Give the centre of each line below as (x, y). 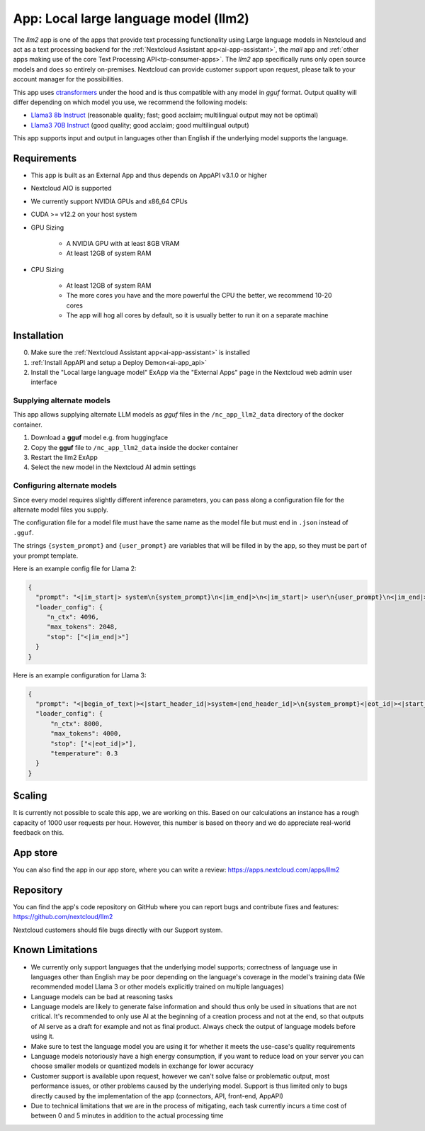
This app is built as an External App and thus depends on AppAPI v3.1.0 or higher (149, 175)
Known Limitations (56, 950)
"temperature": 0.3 (84, 753)
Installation (38, 336)
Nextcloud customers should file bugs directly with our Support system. (118, 930)
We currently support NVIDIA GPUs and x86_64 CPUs (109, 201)
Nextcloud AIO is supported (71, 188)
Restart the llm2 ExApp (64, 458)
